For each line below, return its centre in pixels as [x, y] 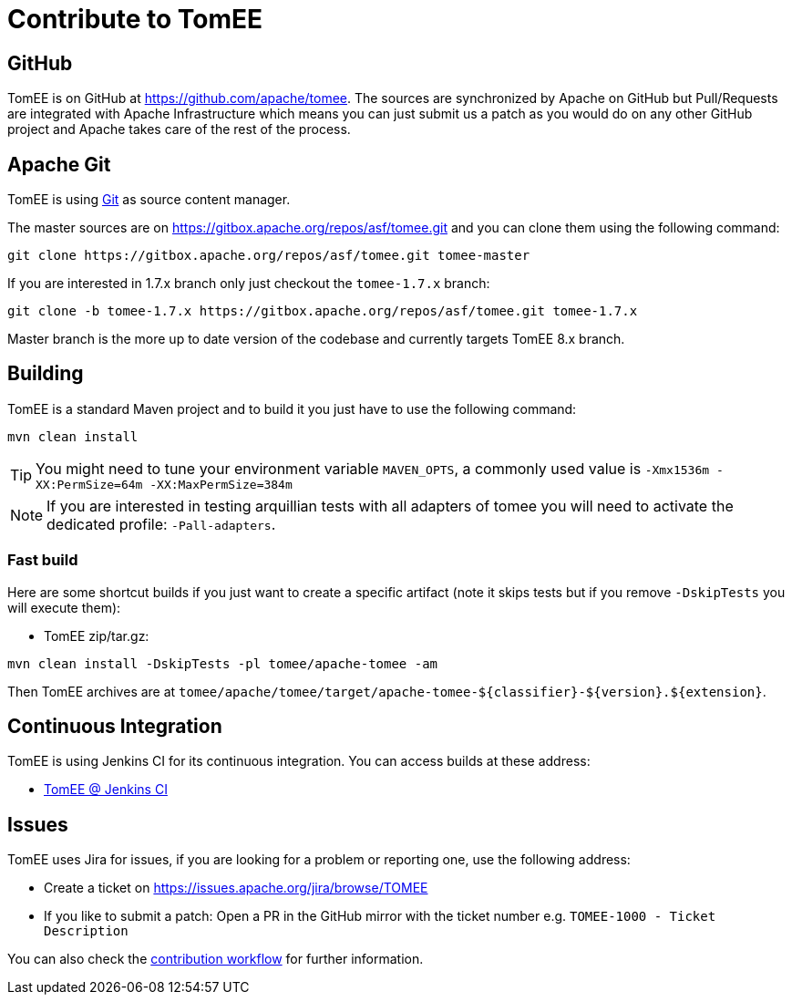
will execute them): [64, 607]
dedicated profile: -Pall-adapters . [161, 524]
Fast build [43, 560]
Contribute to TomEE [135, 19]
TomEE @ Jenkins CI [106, 790]
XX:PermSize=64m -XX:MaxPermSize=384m [164, 484]
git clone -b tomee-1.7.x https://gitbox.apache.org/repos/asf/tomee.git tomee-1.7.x [323, 311]
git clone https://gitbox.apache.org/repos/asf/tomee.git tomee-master [269, 256]
